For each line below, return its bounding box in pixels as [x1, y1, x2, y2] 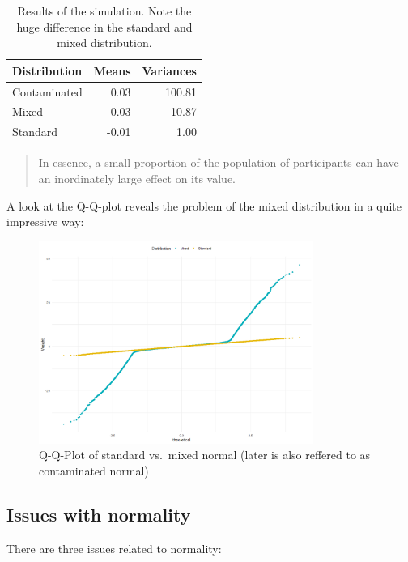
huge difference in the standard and [16, 18, 193, 35]
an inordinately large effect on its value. [38, 170, 236, 186]
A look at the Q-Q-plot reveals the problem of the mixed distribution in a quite [6, 197, 402, 214]
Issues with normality [6, 501, 191, 526]
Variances [142, 62, 197, 79]
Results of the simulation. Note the [17, 2, 192, 19]
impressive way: [6, 213, 84, 230]
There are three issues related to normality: [6, 539, 222, 556]
